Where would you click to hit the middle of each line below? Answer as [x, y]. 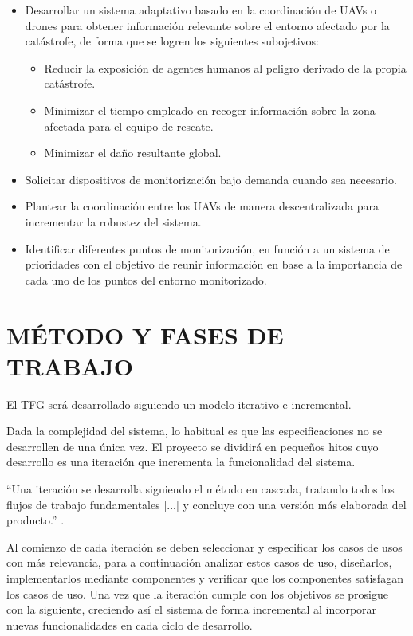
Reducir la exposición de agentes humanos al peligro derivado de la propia [225, 67]
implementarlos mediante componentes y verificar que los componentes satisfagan [205, 577]
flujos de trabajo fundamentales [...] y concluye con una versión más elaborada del [206, 504]
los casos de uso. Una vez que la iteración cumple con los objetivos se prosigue [197, 593]
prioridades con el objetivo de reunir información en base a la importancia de [214, 264]
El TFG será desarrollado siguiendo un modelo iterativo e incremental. [179, 404]
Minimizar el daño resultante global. [133, 153]
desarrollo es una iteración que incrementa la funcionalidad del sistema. [181, 462]
